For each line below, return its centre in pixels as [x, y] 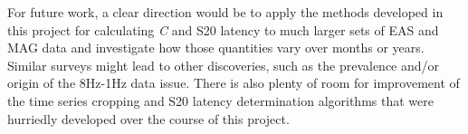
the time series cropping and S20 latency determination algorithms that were [220, 100]
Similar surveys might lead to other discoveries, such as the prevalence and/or [224, 65]
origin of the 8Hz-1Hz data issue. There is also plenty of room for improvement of [234, 83]
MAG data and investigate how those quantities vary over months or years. [216, 48]
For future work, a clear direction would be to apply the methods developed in [225, 12]
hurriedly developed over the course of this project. [148, 118]
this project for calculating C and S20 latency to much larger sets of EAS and [223, 29]
